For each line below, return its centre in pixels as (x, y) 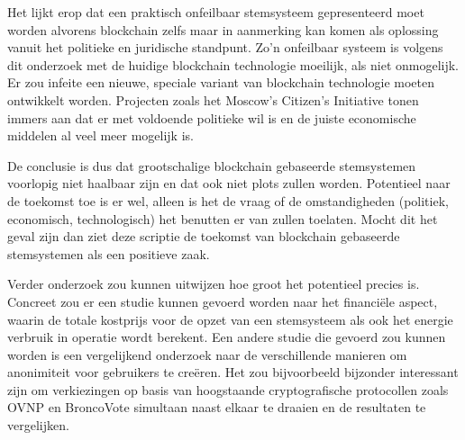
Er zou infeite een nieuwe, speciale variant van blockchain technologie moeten (221, 82)
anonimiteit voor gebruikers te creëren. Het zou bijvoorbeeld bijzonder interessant (233, 372)
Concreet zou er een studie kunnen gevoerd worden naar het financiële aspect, (223, 301)
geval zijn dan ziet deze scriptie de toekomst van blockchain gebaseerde (204, 236)
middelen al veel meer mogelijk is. (100, 135)
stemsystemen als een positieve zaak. (109, 253)
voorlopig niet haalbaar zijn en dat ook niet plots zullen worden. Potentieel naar (229, 183)
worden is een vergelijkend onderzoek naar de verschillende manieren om (207, 354)
